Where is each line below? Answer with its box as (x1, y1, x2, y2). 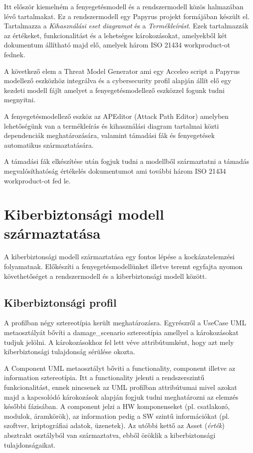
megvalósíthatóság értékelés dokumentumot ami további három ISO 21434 (4, 165, 226, 176)
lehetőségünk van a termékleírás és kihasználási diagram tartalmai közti (4, 120, 219, 131)
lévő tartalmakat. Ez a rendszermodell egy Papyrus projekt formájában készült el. (4, 11, 250, 21)
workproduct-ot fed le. (4, 175, 71, 185)
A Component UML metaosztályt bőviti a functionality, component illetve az (4, 362, 235, 373)
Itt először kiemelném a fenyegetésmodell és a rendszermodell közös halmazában (4, 1, 244, 11)
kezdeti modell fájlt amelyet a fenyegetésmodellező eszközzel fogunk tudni (4, 85, 225, 95)
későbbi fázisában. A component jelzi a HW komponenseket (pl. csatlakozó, (4, 401, 230, 411)
